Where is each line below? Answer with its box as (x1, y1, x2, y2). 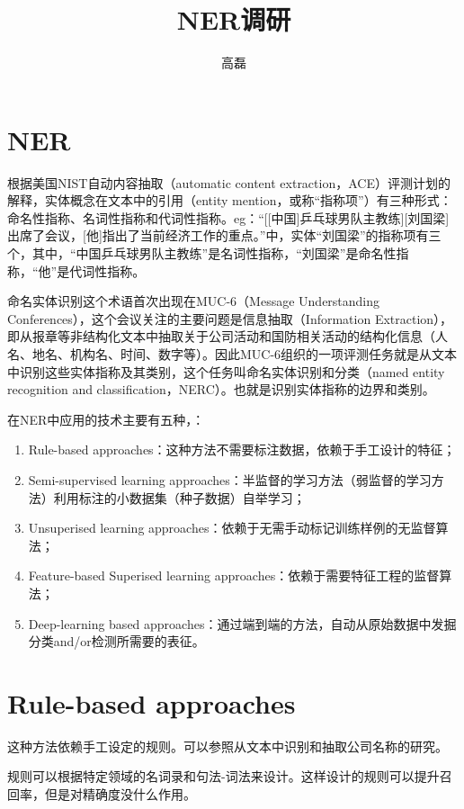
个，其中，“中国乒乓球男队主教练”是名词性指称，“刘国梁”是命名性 (7, 244, 397, 263)
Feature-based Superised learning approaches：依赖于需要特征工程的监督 (28, 566, 440, 585)
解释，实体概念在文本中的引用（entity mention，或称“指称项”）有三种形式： (7, 191, 452, 210)
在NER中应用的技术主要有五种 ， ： (7, 409, 205, 428)
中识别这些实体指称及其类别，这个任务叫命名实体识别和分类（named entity (7, 362, 445, 381)
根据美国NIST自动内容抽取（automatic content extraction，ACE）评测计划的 (7, 173, 451, 192)
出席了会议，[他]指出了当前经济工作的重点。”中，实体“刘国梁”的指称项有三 (7, 226, 442, 245)
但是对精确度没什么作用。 (44, 785, 196, 804)
